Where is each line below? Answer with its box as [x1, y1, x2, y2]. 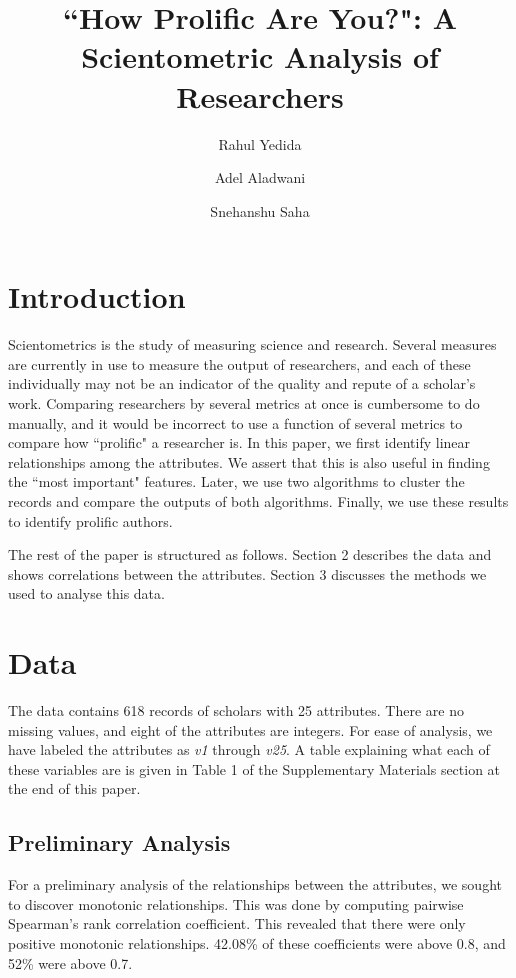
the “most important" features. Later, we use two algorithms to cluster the [8, 471, 465, 492]
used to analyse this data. [8, 583, 165, 604]
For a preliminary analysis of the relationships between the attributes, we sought [8, 874, 502, 895]
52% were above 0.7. [8, 952, 133, 973]
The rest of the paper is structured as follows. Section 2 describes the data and [8, 544, 492, 565]
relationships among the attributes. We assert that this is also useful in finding [8, 451, 490, 472]
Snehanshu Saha [210, 200, 310, 221]
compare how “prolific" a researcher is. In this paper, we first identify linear [8, 432, 471, 453]
